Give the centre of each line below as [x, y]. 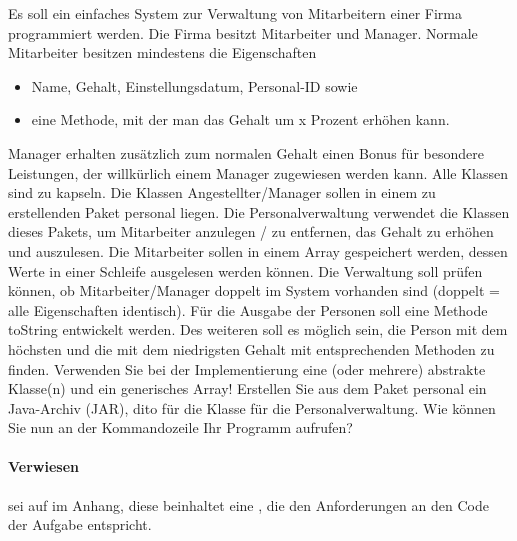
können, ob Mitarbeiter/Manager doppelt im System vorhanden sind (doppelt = [254, 290]
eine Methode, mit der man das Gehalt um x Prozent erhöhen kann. [240, 119]
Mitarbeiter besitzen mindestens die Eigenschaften [162, 52]
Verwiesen [43, 466]
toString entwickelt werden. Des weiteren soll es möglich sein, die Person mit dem [258, 329]
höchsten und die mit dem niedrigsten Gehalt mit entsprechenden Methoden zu [251, 348]
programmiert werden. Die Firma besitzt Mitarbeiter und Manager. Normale [243, 32]
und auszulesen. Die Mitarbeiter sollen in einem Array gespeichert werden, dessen [258, 250]
